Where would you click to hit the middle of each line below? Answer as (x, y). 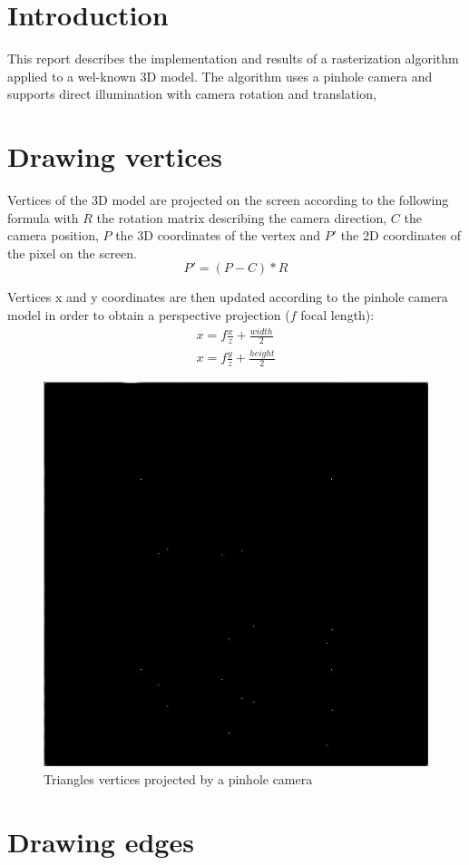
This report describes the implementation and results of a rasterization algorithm (233, 58)
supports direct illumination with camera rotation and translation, (192, 94)
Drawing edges (101, 841)
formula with (43, 217)
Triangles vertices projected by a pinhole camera (178, 778)
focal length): (337, 315)
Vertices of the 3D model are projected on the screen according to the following (228, 200)
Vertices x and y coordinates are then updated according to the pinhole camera (228, 297)
